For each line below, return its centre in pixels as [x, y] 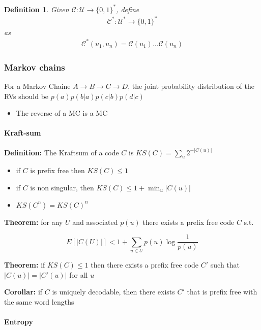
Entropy [19, 321]
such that [225, 264]
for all [79, 274]
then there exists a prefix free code [145, 264]
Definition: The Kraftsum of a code [62, 152]
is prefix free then [57, 170]
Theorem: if [25, 264]
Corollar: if [23, 292]
